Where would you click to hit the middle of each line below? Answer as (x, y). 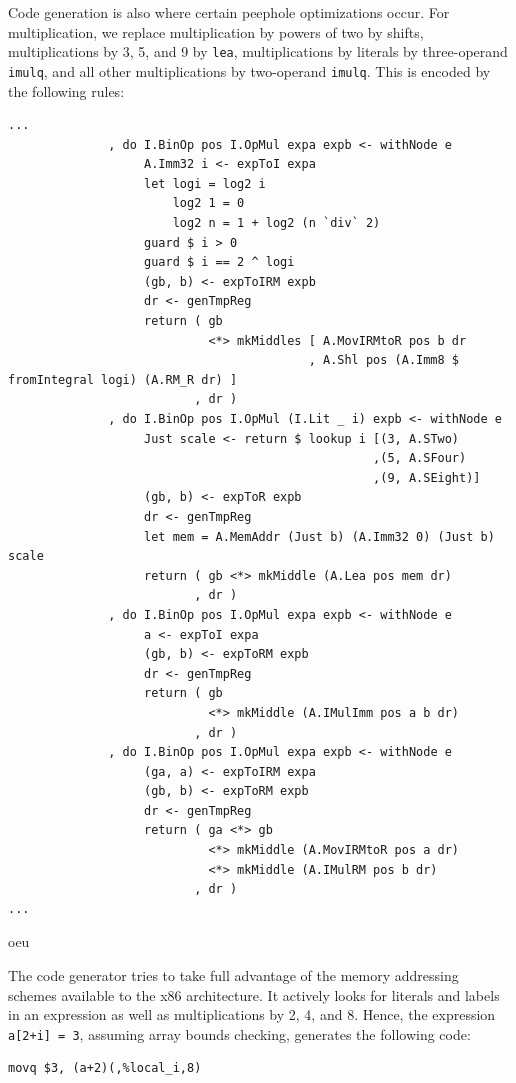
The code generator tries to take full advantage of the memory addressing (233, 975)
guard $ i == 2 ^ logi (219, 262)
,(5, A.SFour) (420, 458)
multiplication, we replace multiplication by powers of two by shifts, (216, 31)
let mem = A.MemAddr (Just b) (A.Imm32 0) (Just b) (319, 536)
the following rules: (66, 90)
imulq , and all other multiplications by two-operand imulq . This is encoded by (249, 70)
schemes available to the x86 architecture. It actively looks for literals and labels (254, 994)
